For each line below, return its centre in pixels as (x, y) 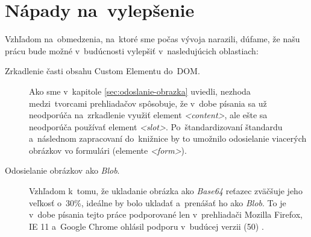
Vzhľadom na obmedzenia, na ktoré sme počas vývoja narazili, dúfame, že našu (152, 39)
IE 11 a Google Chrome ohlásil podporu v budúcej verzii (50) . (146, 226)
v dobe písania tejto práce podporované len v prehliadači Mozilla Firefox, (166, 214)
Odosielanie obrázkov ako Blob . (62, 170)
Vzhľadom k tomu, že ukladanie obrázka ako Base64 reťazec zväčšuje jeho (166, 191)
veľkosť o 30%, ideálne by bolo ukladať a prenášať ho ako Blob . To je (158, 202)
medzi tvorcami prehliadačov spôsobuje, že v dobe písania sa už (148, 103)
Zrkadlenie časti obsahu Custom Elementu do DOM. (102, 71)
